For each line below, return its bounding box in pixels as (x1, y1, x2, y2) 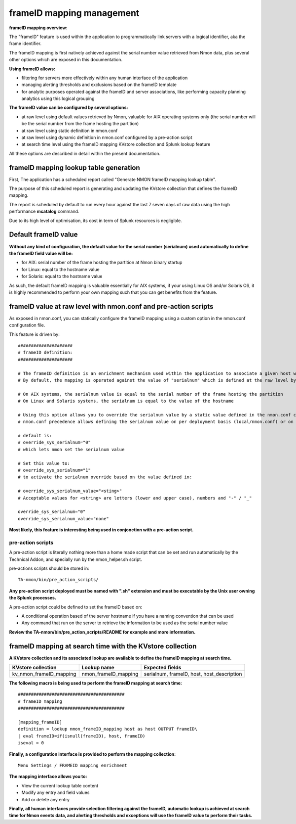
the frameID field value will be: (9, 250, 73, 256)
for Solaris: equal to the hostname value (21, 274, 103, 279)
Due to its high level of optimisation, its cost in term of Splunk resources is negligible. (9, 218, 182, 224)
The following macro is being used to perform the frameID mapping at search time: (9, 680, 182, 686)
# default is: (18, 433, 52, 439)
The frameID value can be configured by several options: (9, 104, 128, 111)
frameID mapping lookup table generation (9, 163, 140, 172)
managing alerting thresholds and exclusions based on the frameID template (21, 82, 177, 88)
